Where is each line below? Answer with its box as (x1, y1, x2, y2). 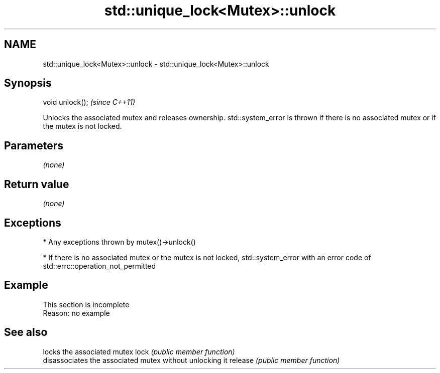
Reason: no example (43, 308, 110, 317)
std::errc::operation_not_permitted (43, 261, 156, 270)
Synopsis (4, 77, 52, 90)
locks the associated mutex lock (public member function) (43, 347, 235, 356)
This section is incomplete (43, 300, 130, 309)
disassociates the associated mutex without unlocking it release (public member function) (43, 355, 340, 364)
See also (4, 326, 48, 339)
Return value (4, 177, 69, 191)
